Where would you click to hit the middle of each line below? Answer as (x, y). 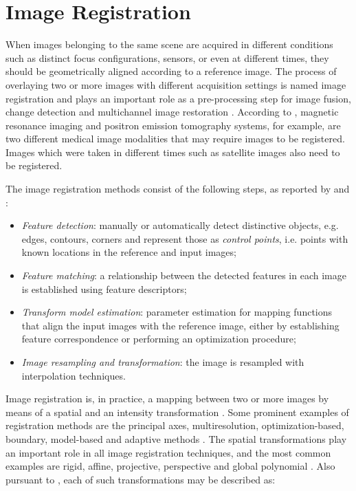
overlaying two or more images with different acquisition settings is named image (176, 84)
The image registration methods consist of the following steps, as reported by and (178, 189)
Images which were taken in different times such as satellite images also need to (173, 152)
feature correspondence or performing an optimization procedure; (159, 339)
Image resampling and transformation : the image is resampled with (163, 362)
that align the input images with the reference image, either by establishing (180, 325)
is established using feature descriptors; (104, 288)
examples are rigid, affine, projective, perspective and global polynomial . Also (170, 466)
